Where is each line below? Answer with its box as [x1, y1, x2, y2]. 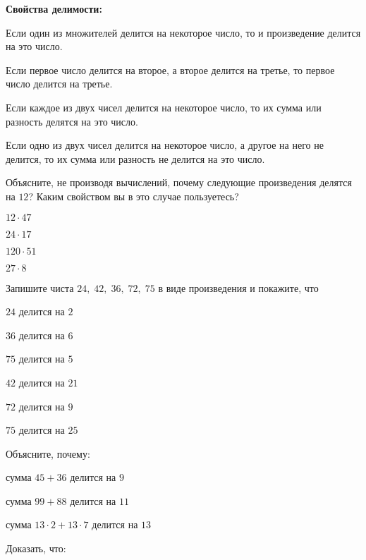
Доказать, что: [6, 541, 66, 556]
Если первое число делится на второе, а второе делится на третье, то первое [6, 62, 335, 77]
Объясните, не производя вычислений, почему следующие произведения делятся [6, 175, 352, 190]
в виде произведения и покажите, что [158, 280, 319, 295]
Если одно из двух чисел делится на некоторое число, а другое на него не [6, 138, 324, 152]
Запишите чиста [6, 280, 74, 295]
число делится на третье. [6, 76, 113, 91]
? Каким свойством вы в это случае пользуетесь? [28, 188, 239, 203]
